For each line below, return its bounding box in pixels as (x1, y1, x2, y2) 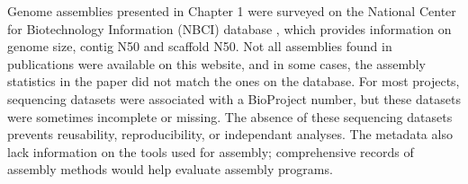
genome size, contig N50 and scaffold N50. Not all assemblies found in (7, 37, 392, 56)
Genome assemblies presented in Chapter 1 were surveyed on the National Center (7, 2, 456, 20)
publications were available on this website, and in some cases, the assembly (7, 54, 426, 73)
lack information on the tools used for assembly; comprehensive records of (7, 142, 414, 161)
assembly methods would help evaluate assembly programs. (7, 160, 333, 179)
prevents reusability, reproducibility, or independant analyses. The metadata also (7, 125, 453, 144)
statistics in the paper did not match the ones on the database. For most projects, (7, 72, 460, 91)
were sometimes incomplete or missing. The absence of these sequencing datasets (7, 107, 453, 126)
